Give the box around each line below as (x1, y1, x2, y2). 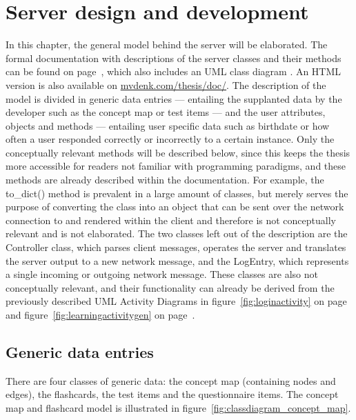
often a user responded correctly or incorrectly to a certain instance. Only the (6, 132, 335, 146)
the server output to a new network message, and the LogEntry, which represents (6, 253, 349, 268)
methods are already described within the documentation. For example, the (6, 172, 324, 187)
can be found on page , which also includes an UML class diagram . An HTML (6, 64, 342, 79)
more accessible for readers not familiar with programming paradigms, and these (6, 159, 346, 173)
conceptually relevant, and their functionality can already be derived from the (6, 280, 335, 294)
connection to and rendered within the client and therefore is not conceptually (6, 212, 336, 227)
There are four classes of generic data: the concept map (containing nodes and (6, 373, 336, 388)
